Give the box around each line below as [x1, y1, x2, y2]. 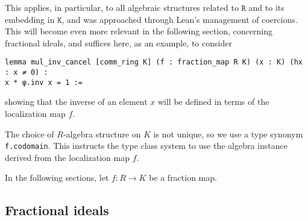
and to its [248, 1, 284, 13]
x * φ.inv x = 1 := [5, 78, 83, 87]
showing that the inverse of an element [5, 95, 148, 108]
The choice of [5, 127, 54, 140]
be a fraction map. [149, 171, 217, 184]
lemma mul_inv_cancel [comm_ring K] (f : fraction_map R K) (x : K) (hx [5, 58, 303, 67]
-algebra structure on [63, 127, 141, 140]
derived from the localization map [5, 151, 130, 163]
